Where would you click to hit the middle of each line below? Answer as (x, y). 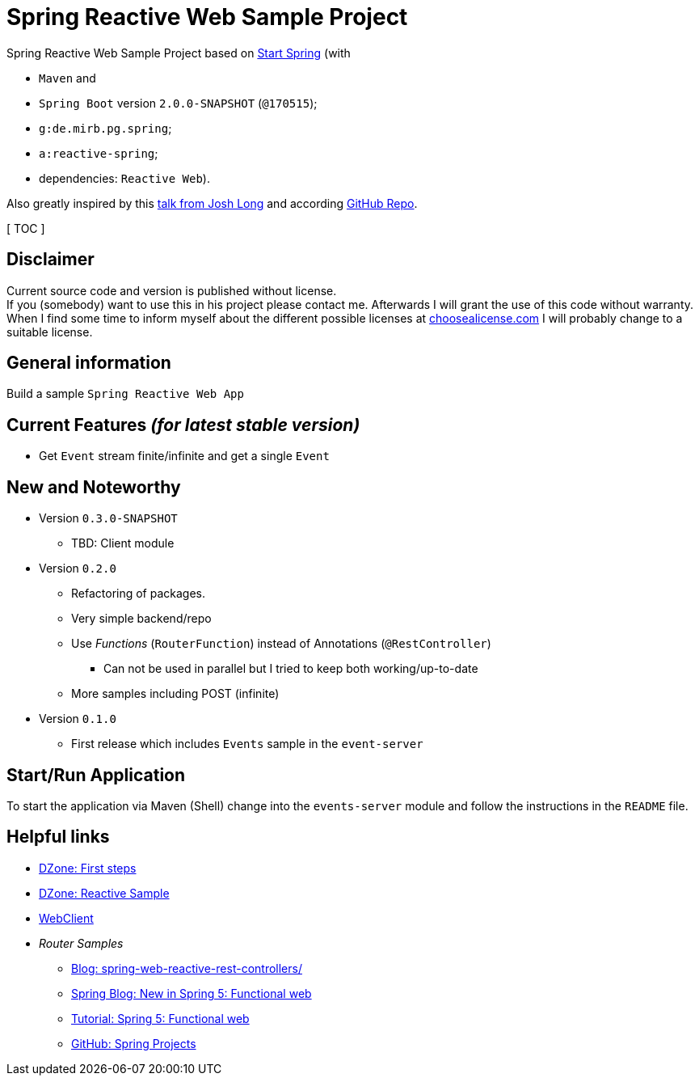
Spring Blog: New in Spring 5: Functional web (192, 993)
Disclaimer (51, 260)
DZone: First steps (88, 868)
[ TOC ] (26, 228)
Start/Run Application (96, 775)
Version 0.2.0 (78, 568)
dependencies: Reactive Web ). (124, 178)
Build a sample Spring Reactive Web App (125, 394)
